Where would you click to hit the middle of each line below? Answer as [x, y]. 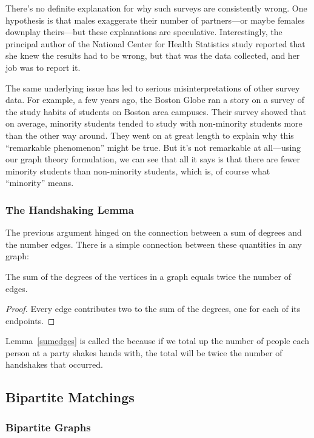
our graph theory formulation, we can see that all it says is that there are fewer [153, 159]
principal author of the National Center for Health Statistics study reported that [155, 43]
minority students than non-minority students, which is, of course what [138, 171]
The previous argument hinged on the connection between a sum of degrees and [154, 232]
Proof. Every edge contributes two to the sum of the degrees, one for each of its [153, 309]
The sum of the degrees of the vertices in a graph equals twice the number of [148, 276]
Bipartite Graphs [48, 427]
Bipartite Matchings [70, 397]
